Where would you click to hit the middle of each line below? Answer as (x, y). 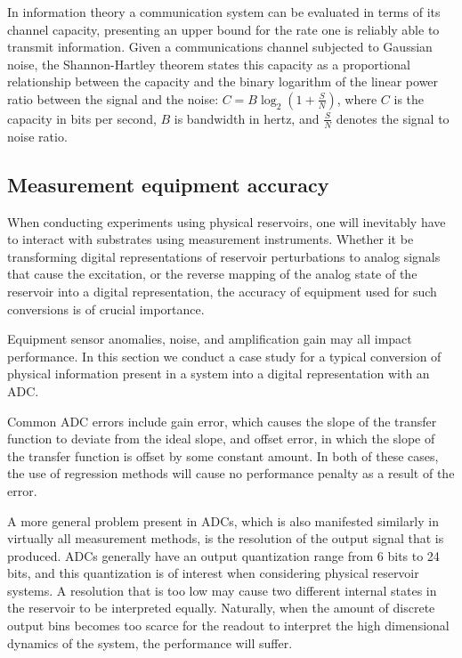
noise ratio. (37, 136)
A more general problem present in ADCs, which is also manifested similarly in (223, 520)
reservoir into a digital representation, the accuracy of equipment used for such (222, 291)
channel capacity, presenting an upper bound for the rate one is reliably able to (223, 29)
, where (357, 98)
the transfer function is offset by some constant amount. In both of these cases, (223, 455)
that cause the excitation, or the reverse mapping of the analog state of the (212, 274)
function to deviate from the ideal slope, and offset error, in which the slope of (221, 439)
